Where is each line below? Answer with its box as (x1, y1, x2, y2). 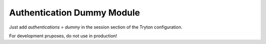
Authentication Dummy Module (9, 7, 140, 18)
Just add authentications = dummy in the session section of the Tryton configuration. (9, 24, 183, 30)
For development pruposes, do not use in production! (9, 33, 118, 39)
